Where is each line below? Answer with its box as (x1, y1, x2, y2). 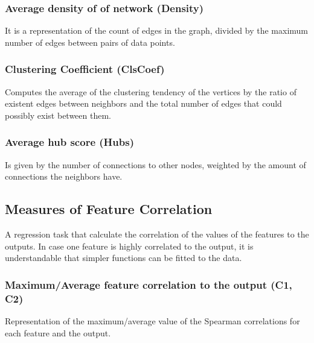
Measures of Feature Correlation (5, 200, 213, 218)
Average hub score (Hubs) (5, 134, 134, 149)
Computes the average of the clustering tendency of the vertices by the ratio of (5, 85, 296, 98)
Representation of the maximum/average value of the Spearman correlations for (5, 314, 300, 327)
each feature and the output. (5, 326, 111, 339)
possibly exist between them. (5, 109, 111, 121)
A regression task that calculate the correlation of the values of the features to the (5, 228, 309, 241)
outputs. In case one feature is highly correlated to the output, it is (5, 239, 254, 252)
